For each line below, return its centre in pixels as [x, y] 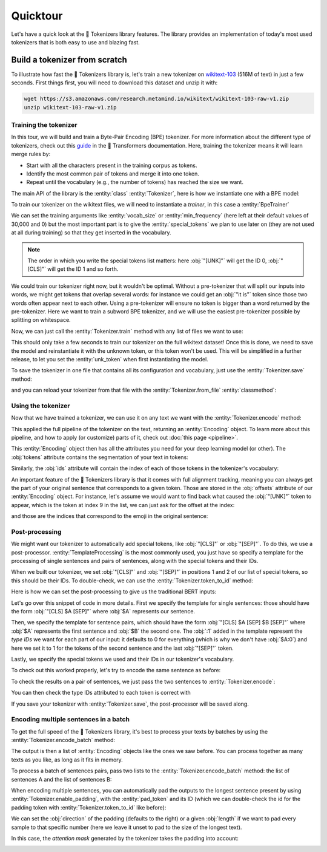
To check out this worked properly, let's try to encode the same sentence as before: [116, 670]
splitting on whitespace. [41, 320]
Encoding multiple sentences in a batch [71, 720]
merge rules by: [31, 154]
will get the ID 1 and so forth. [83, 269]
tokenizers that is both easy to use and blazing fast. [76, 42]
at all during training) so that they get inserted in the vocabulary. [91, 233]
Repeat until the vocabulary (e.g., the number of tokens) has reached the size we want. [135, 182]
